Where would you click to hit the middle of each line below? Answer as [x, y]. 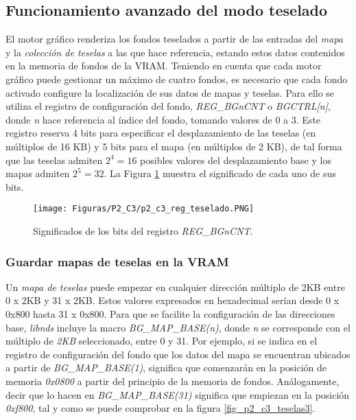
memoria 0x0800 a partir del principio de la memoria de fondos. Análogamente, [173, 381]
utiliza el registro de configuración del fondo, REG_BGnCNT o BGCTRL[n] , [168, 106]
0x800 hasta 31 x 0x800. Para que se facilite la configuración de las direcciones [170, 313]
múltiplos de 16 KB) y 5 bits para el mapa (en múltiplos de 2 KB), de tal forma [174, 146]
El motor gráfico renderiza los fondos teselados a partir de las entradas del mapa [175, 39]
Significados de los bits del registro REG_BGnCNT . [143, 230]
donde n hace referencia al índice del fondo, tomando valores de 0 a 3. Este [163, 119]
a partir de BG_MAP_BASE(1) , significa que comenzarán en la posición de [166, 367]
